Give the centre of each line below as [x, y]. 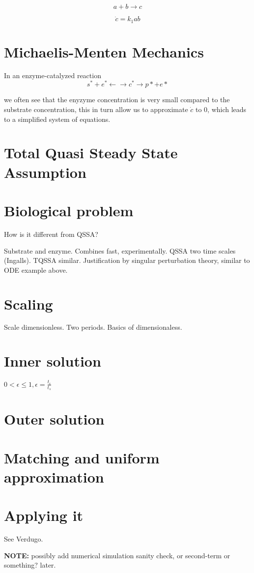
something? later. [30, 565]
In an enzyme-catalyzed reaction [53, 75]
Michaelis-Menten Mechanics [104, 51]
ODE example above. [36, 270]
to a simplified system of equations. [57, 119]
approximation [54, 476]
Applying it [44, 515]
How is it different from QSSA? [51, 234]
